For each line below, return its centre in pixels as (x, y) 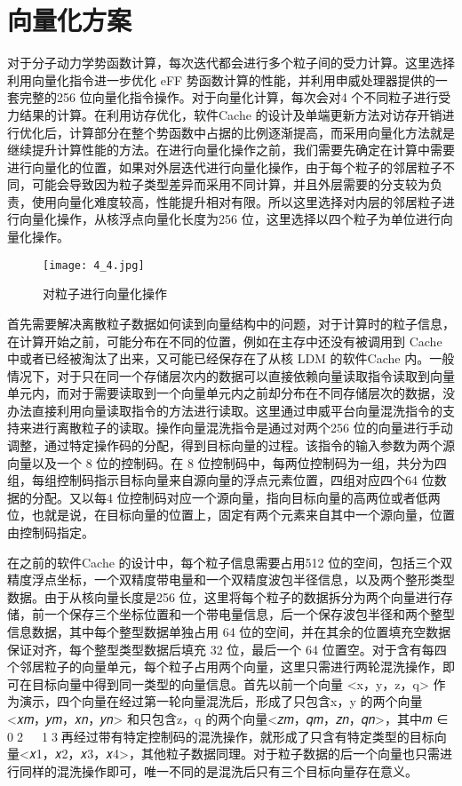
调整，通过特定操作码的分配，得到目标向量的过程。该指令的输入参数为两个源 (231, 445)
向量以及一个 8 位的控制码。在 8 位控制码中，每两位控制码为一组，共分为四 (227, 462)
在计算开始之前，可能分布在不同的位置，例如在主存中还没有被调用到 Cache (225, 341)
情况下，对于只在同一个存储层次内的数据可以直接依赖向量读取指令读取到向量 (231, 375)
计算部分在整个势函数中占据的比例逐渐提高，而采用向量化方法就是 (262, 132)
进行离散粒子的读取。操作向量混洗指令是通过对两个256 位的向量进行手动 (242, 428)
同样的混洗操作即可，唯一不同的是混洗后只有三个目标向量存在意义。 (218, 770)
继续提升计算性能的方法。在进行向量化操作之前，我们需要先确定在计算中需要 (231, 150)
